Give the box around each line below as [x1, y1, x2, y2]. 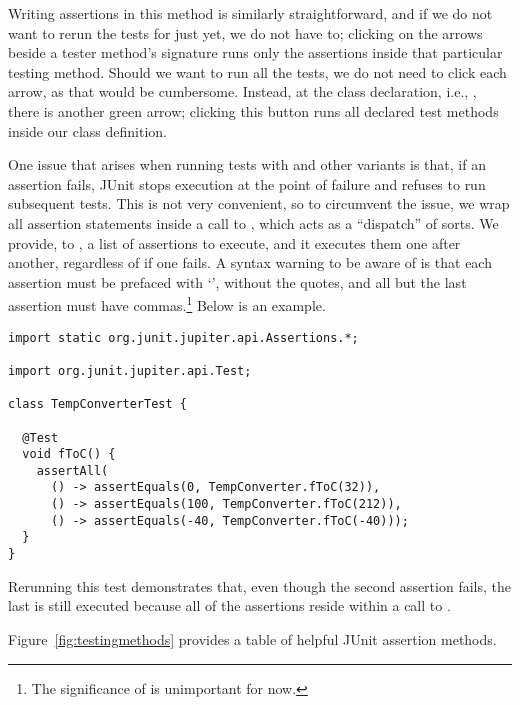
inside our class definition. [8, 120, 167, 141]
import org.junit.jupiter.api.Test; [8, 363, 252, 378]
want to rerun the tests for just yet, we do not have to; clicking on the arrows [8, 22, 483, 43]
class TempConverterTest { [8, 397, 187, 412]
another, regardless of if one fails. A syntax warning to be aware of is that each [8, 252, 492, 273]
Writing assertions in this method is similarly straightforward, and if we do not [8, 3, 493, 23]
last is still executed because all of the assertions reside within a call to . [8, 595, 451, 616]
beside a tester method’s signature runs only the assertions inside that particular [8, 42, 503, 63]
